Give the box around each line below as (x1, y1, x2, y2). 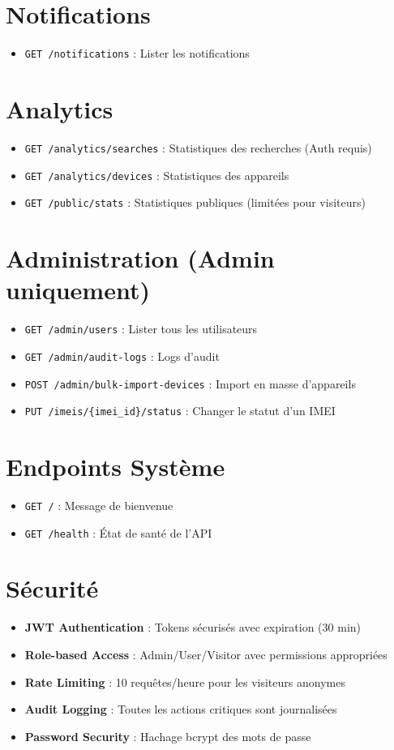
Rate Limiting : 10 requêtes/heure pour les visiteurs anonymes (24, 673, 345, 690)
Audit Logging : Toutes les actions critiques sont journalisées (24, 701, 337, 718)
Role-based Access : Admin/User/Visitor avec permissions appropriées (24, 645, 388, 662)
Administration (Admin (6, 242, 275, 275)
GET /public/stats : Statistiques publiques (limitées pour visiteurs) (24, 194, 366, 211)
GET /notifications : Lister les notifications (24, 45, 250, 62)
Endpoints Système (6, 450, 225, 482)
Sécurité (6, 572, 99, 605)
